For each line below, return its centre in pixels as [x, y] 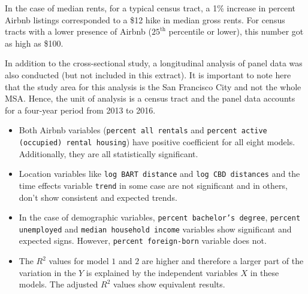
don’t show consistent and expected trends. [98, 197]
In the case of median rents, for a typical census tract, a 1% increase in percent [150, 8]
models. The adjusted [58, 284]
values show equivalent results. [169, 284]
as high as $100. [34, 43]
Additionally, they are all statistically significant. [108, 153]
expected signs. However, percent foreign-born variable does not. [143, 241]
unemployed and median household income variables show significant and [155, 229]
